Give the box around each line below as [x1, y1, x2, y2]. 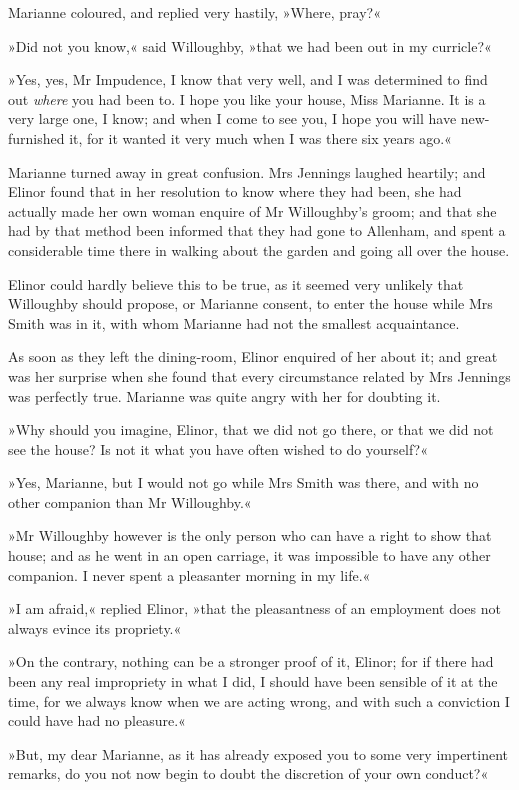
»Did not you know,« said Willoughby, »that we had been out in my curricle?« [8, 35, 492, 56]
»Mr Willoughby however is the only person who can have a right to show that [8, 525, 492, 546]
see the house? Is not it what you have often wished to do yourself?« [8, 438, 428, 459]
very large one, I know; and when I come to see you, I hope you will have [8, 108, 457, 129]
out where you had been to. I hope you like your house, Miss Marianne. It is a [8, 88, 486, 109]
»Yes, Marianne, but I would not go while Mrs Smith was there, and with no [8, 472, 479, 493]
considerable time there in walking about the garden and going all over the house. [8, 239, 510, 260]
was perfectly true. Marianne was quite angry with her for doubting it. [8, 385, 441, 406]
